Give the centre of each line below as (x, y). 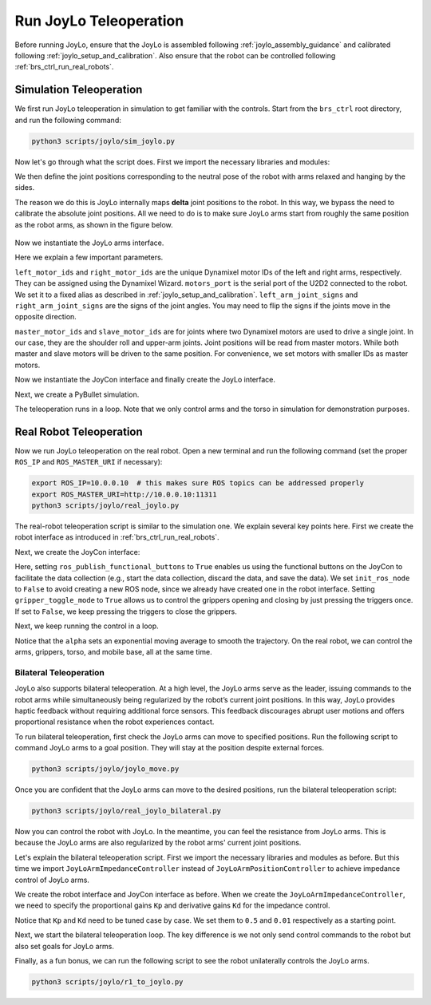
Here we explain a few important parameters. (89, 257)
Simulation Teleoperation (79, 90)
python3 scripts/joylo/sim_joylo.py (103, 141)
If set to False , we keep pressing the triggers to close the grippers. (126, 611)
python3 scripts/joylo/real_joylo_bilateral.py (126, 811)
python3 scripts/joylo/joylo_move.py (105, 769)
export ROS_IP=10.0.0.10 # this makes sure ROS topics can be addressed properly (198, 483)
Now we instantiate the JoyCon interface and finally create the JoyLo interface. (145, 380)
